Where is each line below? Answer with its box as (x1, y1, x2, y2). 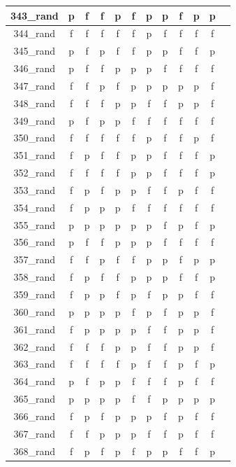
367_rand (13, 426, 56, 440)
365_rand (13, 391, 56, 406)
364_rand (13, 374, 56, 389)
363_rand (13, 356, 56, 371)
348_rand (13, 95, 56, 110)
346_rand (13, 61, 56, 76)
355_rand (13, 217, 56, 232)
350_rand (13, 130, 56, 145)
